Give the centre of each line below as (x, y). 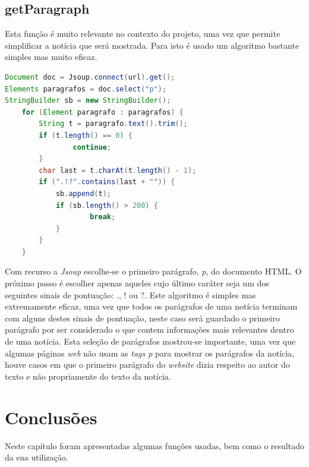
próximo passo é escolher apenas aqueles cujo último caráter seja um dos (137, 283)
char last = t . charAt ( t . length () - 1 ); (118, 170)
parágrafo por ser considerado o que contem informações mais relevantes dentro (149, 329)
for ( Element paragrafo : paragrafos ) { (103, 112)
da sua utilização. (37, 457)
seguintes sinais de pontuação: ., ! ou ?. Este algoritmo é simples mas (130, 294)
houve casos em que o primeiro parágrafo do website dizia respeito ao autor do (147, 365)
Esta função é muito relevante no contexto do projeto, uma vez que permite (143, 34)
